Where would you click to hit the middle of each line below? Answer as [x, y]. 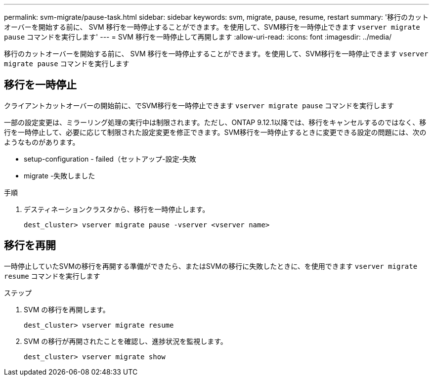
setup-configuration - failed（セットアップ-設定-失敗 [110, 159]
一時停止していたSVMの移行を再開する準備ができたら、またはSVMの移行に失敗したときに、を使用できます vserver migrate [211, 266]
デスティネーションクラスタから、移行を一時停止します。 [117, 209]
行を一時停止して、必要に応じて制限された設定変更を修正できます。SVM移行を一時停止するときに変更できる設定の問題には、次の [215, 132]
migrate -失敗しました [60, 175]
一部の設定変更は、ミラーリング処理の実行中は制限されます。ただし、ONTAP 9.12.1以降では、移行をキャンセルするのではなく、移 [215, 122]
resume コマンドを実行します [52, 276]
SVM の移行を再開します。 [67, 309]
